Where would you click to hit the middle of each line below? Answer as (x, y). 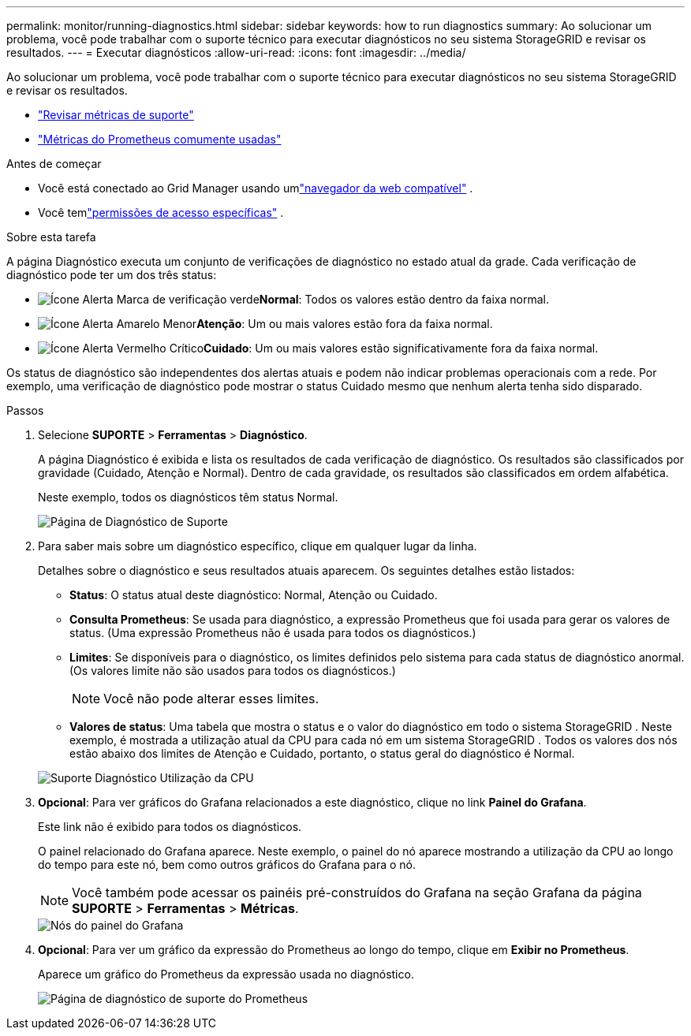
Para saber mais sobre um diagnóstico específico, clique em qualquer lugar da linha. (258, 546)
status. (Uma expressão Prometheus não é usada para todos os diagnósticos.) (273, 633)
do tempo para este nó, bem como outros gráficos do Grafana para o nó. (227, 865)
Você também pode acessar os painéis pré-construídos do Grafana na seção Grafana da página (357, 893)
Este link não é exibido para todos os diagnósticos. (170, 827)
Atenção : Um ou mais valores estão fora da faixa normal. (345, 324)
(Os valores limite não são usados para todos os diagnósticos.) (233, 671)
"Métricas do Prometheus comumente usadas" (160, 139)
